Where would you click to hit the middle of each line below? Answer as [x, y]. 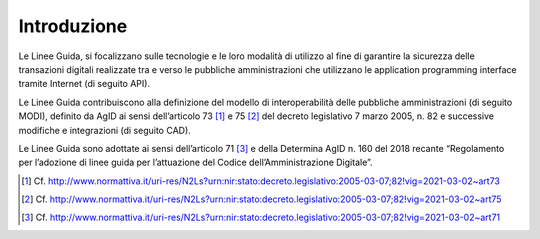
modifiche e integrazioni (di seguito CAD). [105, 130]
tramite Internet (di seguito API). [84, 84]
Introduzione [73, 26]
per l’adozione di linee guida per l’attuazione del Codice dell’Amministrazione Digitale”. [196, 162]
